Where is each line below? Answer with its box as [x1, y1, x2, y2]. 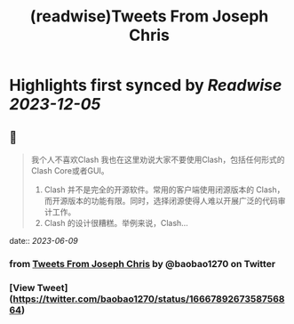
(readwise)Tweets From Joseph [29, 6, 269, 27]
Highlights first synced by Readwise [9, 76, 282, 95]
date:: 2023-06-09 [9, 236, 78, 246]
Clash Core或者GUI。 [30, 166, 109, 175]
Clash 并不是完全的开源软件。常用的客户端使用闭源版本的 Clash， [44, 184, 285, 195]
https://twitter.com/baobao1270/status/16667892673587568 [12, 292, 285, 304]
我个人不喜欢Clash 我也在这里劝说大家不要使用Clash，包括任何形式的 [30, 154, 286, 165]
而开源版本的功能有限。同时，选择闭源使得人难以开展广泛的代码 [44, 196, 278, 206]
